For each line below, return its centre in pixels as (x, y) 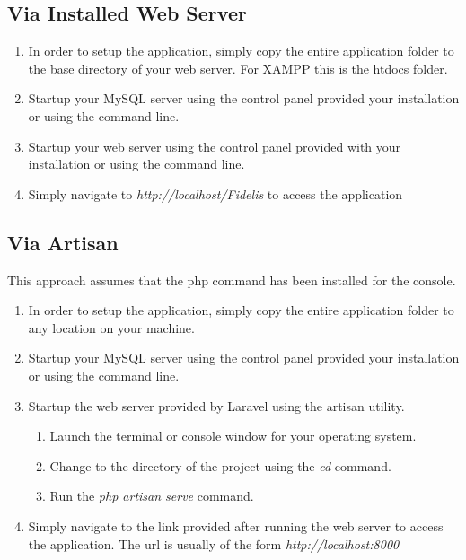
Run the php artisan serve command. (152, 496)
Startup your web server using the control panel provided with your (215, 146)
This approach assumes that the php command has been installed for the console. (232, 280)
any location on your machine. (111, 327)
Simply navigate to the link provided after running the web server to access (236, 525)
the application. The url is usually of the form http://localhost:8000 (214, 543)
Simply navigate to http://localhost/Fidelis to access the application (215, 193)
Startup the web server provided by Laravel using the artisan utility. (216, 405)
